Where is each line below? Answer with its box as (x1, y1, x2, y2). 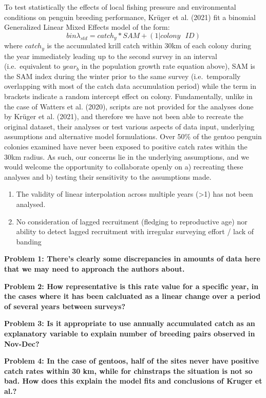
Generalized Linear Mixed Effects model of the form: (4, 22, 170, 32)
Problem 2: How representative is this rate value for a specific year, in (4, 280, 259, 291)
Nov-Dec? (4, 338, 40, 349)
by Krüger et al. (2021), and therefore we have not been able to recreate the (4, 111, 244, 122)
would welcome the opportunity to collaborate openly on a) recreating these (4, 161, 243, 172)
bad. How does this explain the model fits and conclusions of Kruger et (4, 375, 262, 386)
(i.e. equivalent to (4, 61, 61, 71)
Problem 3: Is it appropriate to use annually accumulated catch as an (4, 318, 255, 329)
